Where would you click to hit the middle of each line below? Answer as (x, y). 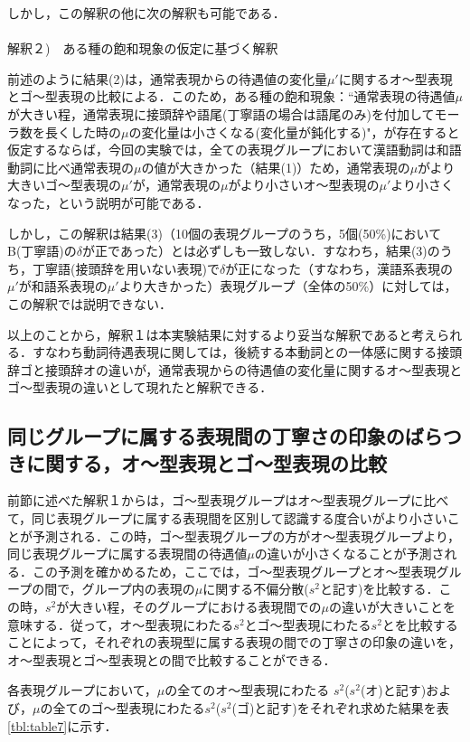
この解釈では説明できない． (89, 303)
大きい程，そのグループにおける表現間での (195, 607)
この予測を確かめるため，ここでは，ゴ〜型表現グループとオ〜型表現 (234, 571)
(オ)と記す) (393, 690)
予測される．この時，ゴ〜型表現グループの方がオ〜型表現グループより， (246, 535)
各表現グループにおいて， (82, 690)
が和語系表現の (63, 286)
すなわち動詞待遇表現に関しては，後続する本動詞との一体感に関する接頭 (247, 352)
